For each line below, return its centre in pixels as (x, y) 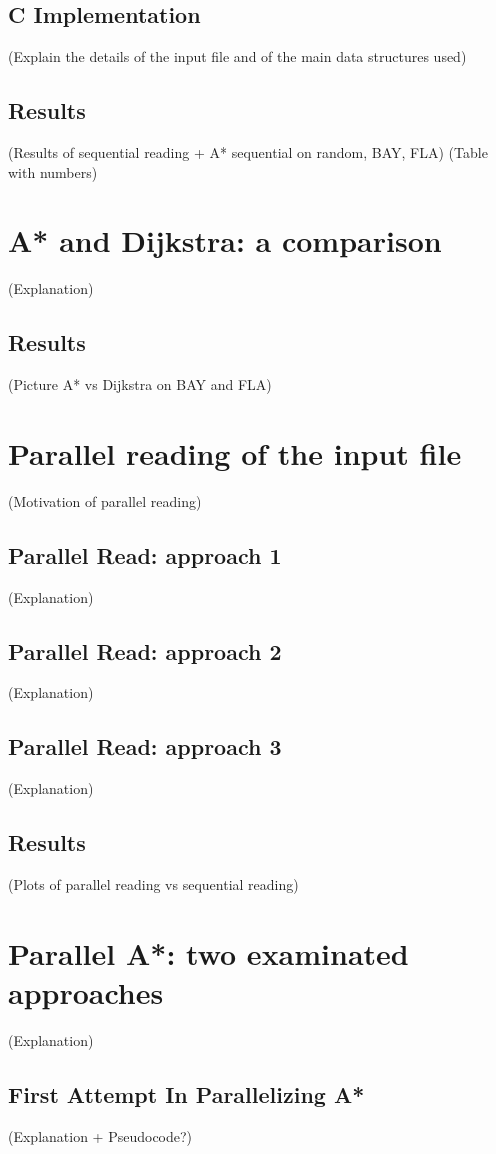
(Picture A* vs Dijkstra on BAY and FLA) (140, 384)
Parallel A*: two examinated (208, 952)
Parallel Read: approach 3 (145, 746)
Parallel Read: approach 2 (145, 650)
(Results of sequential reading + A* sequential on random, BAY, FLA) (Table (248, 152)
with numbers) (53, 171)
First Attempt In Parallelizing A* (186, 1093)
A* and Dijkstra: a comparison (225, 240)
